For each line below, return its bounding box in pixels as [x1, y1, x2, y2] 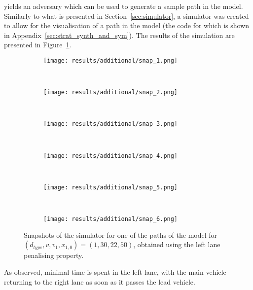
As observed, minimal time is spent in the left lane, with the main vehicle [4, 267, 226, 277]
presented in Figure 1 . [4, 39, 72, 50]
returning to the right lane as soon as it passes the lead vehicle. [4, 276, 195, 287]
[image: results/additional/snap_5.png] [43, 183, 178, 191]
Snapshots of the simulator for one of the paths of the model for [24, 229, 217, 240]
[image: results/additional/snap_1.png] [43, 57, 178, 64]
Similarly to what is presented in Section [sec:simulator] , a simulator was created [4, 10, 249, 21]
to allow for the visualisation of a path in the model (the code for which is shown [4, 20, 249, 31]
